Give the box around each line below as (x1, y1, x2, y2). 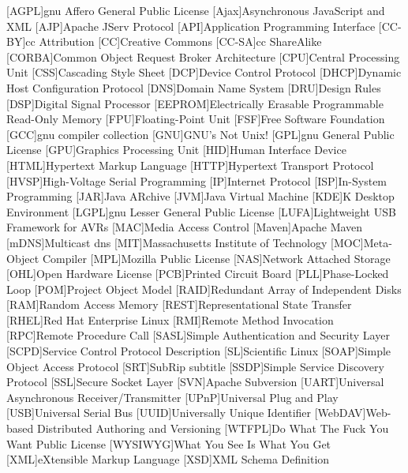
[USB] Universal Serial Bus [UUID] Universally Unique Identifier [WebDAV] (6, 404, 366, 421)
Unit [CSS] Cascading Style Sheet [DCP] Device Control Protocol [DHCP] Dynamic (6, 64, 402, 81)
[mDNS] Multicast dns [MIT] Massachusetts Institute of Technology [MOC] (6, 234, 364, 250)
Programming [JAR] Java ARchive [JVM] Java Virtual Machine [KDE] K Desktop (6, 188, 395, 205)
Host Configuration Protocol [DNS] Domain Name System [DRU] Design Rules (6, 79, 381, 96)
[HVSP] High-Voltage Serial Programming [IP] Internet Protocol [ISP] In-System (6, 172, 387, 189)
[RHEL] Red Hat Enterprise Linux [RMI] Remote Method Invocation (6, 311, 334, 328)
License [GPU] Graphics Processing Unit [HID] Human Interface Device (6, 141, 346, 158)
